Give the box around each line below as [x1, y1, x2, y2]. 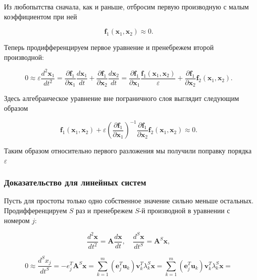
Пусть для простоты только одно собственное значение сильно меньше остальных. [4, 195, 254, 206]
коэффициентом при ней [4, 11, 77, 21]
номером [4, 215, 30, 225]
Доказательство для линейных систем [4, 176, 147, 188]
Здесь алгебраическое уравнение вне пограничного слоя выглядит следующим [4, 93, 239, 103]
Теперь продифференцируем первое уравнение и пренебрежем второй [4, 42, 214, 52]
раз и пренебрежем [75, 205, 133, 216]
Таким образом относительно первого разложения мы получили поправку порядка [4, 145, 252, 156]
